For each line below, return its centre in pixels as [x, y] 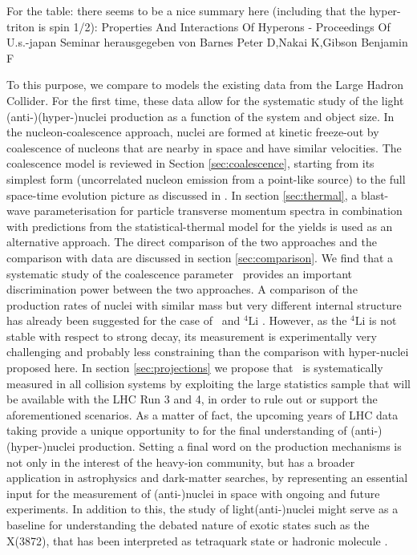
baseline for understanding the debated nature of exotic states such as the [188, 525]
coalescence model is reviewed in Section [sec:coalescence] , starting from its [190, 163]
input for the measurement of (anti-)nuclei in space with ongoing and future [193, 493]
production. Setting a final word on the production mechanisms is [240, 446]
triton [21, 26]
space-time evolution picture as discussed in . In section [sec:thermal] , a [182, 194]
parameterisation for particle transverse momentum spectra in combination [218, 211]
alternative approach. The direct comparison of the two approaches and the [192, 242]
